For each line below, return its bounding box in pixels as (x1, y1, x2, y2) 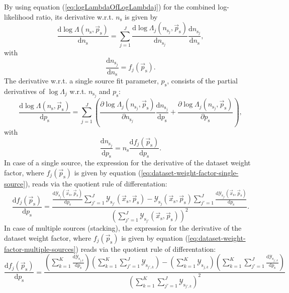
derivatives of (4, 85, 45, 96)
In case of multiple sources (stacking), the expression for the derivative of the (4, 223, 242, 233)
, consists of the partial (167, 75, 238, 86)
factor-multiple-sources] (4, 243, 76, 254)
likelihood (4, 11, 34, 22)
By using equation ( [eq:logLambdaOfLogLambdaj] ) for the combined (4, 2, 216, 12)
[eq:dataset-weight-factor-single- (141, 167, 239, 177)
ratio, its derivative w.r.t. (36, 11, 114, 22)
